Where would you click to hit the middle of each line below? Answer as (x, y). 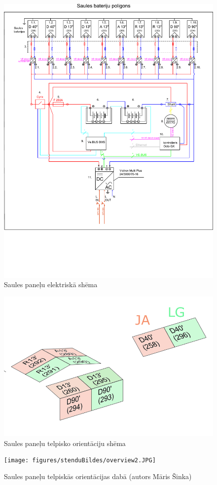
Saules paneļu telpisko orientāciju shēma (65, 443)
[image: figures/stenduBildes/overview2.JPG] (80, 461)
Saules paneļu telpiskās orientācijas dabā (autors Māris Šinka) (98, 476)
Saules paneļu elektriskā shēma (51, 284)
